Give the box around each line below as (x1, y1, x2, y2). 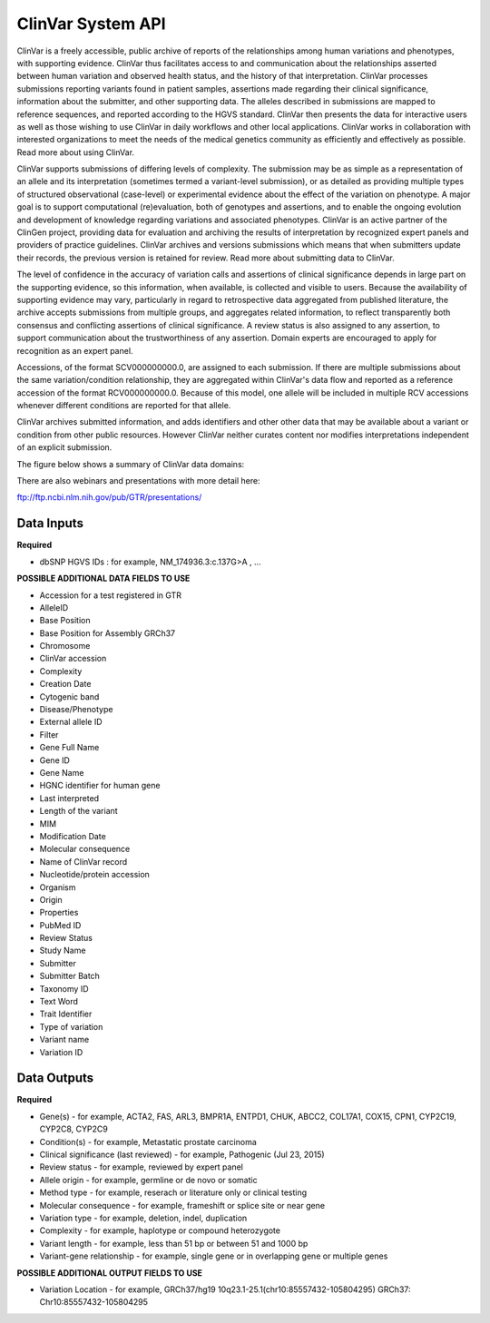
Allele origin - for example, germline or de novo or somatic (39, 1174, 258, 1185)
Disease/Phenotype (39, 704, 113, 715)
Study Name (39, 945, 86, 956)
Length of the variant (39, 806, 118, 817)
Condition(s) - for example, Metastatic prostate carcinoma (39, 1136, 258, 1147)
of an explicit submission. (16, 442, 113, 453)
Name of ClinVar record (39, 856, 128, 867)
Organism (39, 881, 76, 893)
